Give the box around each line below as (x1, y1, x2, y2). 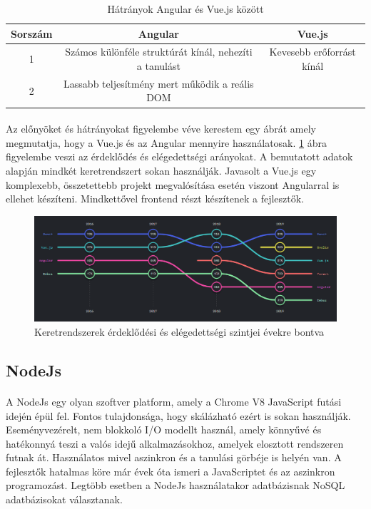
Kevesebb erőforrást (269, 44, 356, 59)
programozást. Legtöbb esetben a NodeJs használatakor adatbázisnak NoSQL (6, 478, 345, 493)
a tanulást (136, 58, 181, 73)
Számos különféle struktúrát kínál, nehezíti (65, 44, 253, 59)
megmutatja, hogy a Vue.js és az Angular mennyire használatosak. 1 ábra (6, 135, 327, 150)
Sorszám (11, 26, 53, 41)
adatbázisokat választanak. (6, 492, 123, 507)
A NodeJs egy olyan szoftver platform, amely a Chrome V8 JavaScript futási (6, 394, 342, 408)
